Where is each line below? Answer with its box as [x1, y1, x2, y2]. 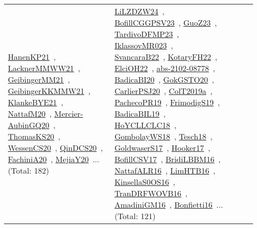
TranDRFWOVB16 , [114, 187, 188, 199]
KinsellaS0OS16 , [114, 176, 175, 187]
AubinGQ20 [8, 119, 49, 131]
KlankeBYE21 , [8, 96, 63, 108]
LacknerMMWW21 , [8, 62, 81, 74]
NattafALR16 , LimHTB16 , [114, 165, 215, 176]
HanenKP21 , [8, 51, 56, 62]
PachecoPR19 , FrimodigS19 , [114, 96, 220, 108]
